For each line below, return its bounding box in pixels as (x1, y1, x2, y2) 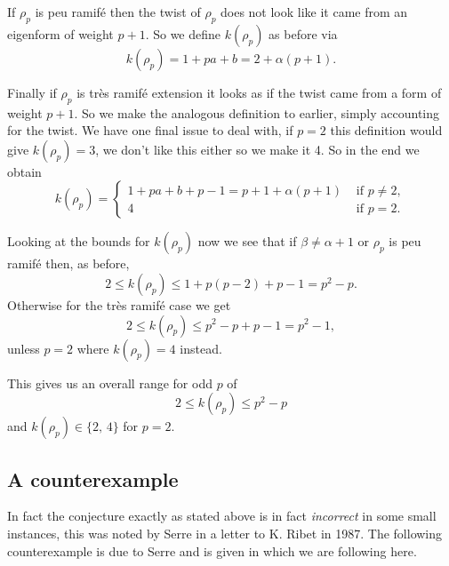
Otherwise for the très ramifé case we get (7, 295, 231, 314)
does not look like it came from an (220, 3, 408, 20)
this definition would (330, 121, 443, 140)
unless (7, 339, 40, 357)
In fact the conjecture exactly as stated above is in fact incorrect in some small (7, 506, 437, 525)
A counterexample (7, 465, 179, 492)
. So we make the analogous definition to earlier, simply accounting (74, 103, 440, 122)
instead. (180, 339, 222, 357)
